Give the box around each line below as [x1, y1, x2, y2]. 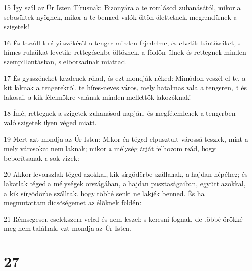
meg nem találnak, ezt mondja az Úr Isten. [4, 223, 131, 233]
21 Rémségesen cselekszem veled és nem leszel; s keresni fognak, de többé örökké [4, 213, 243, 224]
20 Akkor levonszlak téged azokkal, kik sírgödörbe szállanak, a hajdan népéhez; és [4, 169, 248, 179]
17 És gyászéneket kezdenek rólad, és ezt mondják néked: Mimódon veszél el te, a [4, 73, 246, 83]
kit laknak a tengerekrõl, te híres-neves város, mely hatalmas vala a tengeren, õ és [4, 82, 247, 92]
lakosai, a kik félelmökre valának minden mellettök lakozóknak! [4, 91, 191, 102]
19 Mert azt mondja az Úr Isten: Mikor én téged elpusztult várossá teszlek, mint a [4, 134, 248, 144]
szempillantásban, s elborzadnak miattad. [4, 56, 127, 66]
